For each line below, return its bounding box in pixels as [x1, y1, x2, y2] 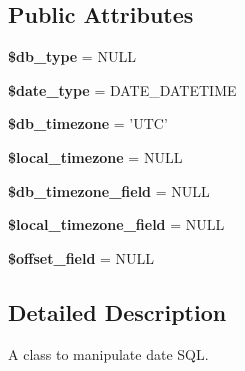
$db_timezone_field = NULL [8, 180, 210, 201]
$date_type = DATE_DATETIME [8, 79, 237, 100]
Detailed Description [8, 296, 227, 327]
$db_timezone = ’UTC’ [8, 113, 168, 134]
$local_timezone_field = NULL [8, 214, 225, 235]
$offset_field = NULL [8, 247, 155, 268]
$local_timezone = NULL [8, 146, 183, 167]
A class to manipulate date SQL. [8, 343, 209, 364]
